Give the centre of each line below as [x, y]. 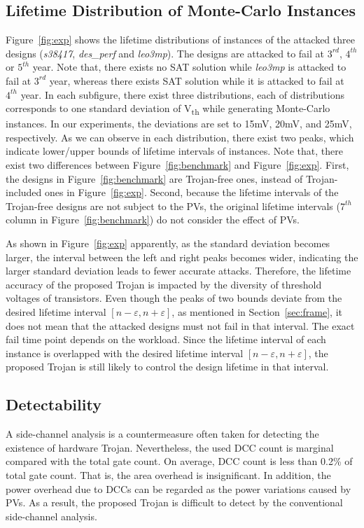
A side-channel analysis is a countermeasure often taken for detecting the [162, 434]
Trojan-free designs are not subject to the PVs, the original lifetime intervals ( [173, 206]
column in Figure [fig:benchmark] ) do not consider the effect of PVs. [153, 220]
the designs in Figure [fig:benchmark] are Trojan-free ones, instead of [154, 178]
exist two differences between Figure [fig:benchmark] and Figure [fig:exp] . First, [177, 165]
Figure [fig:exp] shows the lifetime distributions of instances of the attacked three [180, 40]
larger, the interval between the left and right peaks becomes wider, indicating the [182, 257]
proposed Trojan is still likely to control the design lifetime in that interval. [167, 367]
